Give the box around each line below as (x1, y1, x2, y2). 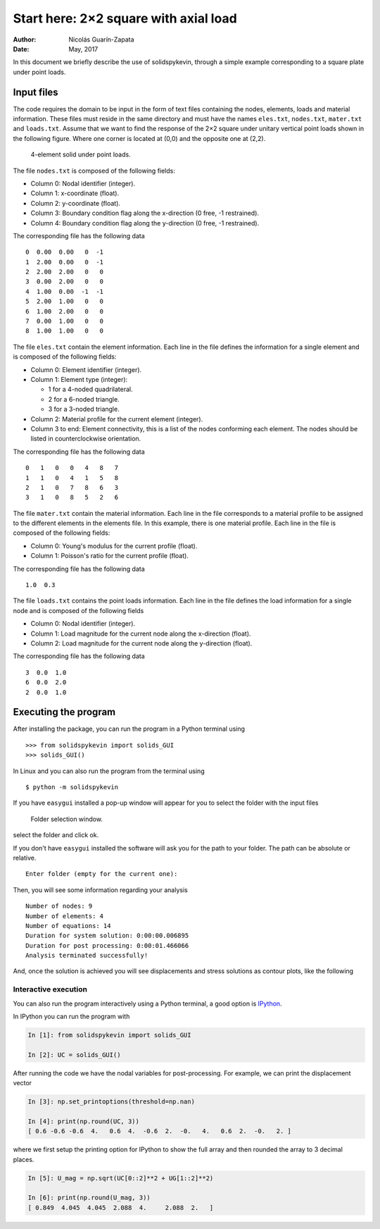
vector (13, 1079, 32, 1087)
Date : (13, 44, 30, 53)
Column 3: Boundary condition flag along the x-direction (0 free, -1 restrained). (30, 209, 260, 218)
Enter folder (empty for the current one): (25, 870, 178, 878)
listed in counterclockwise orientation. (30, 434, 141, 443)
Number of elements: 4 (25, 912, 104, 920)
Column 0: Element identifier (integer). (30, 365, 142, 373)
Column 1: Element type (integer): (30, 376, 128, 383)
